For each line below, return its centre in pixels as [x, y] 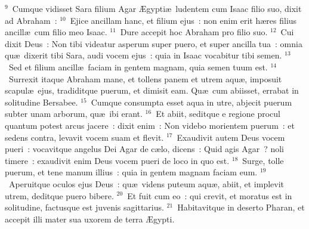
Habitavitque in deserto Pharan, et [241, 207]
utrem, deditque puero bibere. [59, 195]
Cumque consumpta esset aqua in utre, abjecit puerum [191, 102]
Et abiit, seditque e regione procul [218, 114]
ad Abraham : [31, 20]
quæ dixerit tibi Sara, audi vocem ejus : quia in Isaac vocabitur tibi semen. [143, 55]
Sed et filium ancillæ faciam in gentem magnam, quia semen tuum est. [138, 66]
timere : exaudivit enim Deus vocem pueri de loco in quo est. [117, 160]
